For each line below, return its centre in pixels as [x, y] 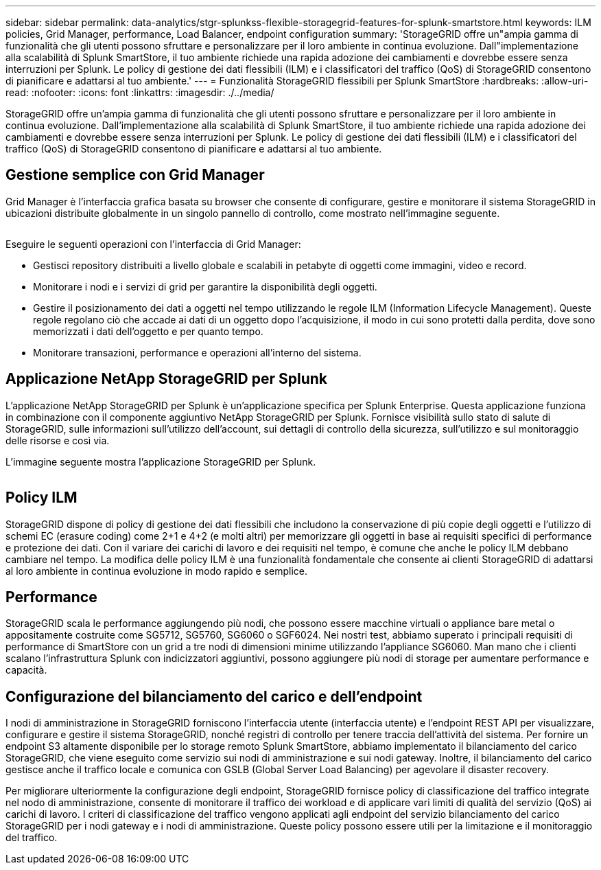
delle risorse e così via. [58, 440]
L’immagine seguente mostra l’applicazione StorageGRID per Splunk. [161, 461]
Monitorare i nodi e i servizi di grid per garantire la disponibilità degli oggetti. [205, 286]
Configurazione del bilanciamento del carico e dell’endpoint [214, 696]
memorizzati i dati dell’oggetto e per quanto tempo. [148, 331]
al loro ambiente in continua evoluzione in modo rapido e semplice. [157, 571]
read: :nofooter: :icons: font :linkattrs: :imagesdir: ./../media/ [140, 92]
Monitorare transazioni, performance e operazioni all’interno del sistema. [197, 352]
